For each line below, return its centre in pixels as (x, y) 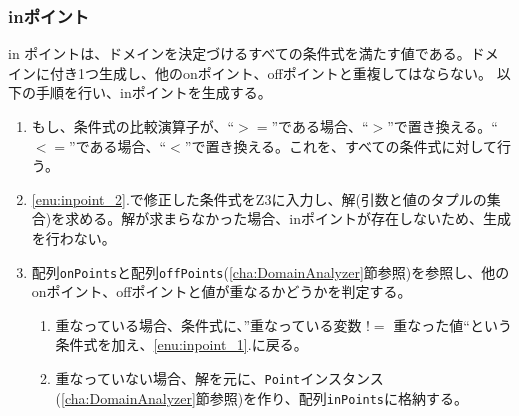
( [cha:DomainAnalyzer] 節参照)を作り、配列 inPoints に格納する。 (262, 397)
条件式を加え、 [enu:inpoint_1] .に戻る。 (181, 344)
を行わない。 (73, 237)
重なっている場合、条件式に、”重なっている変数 (208, 324)
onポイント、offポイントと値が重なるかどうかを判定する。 (221, 291)
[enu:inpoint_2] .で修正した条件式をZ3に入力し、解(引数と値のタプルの (259, 198)
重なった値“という (452, 324)
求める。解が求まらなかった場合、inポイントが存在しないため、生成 (288, 218)
